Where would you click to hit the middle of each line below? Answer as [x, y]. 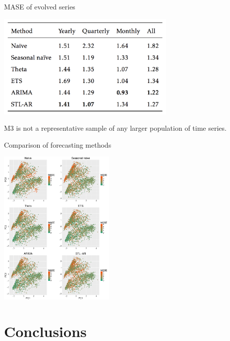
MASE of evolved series [40, 6]
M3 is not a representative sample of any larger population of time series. [115, 128]
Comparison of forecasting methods [58, 144]
